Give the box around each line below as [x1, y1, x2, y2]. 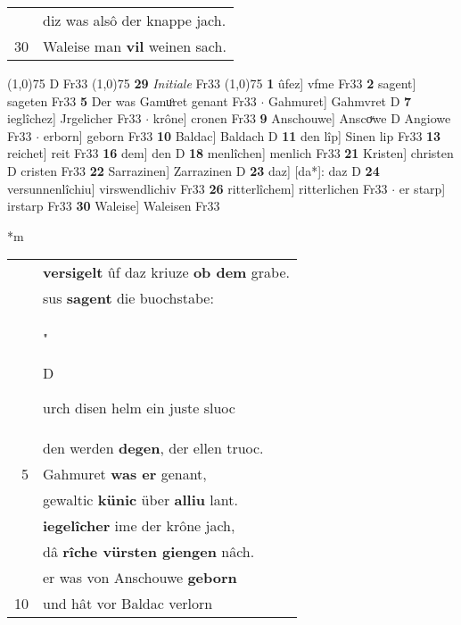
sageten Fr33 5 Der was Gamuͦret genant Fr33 [7, 91, 257, 110]
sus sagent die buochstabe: [43, 287, 214, 309]
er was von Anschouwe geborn [43, 567, 237, 588]
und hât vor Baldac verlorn [43, 593, 213, 614]
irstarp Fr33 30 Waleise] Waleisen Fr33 [7, 196, 220, 215]
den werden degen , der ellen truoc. [43, 437, 264, 459]
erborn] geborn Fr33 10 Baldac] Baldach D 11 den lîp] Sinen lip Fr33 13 [43, 126, 441, 145]
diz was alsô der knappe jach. [43, 10, 226, 30]
